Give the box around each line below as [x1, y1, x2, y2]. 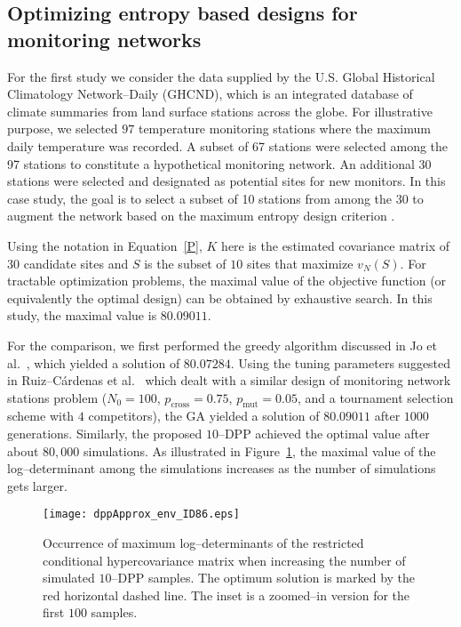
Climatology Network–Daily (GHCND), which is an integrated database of [7, 84, 413, 103]
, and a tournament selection [297, 388, 454, 406]
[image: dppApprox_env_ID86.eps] [43, 508, 240, 521]
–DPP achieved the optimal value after [218, 424, 430, 443]
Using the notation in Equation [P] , [7, 236, 203, 254]
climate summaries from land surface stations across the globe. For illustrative [7, 101, 433, 120]
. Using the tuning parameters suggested [230, 353, 451, 372]
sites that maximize [246, 253, 354, 272]
